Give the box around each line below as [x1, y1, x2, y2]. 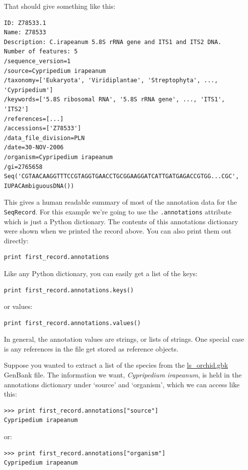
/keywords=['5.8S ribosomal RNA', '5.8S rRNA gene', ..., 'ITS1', [4, 96, 225, 103]
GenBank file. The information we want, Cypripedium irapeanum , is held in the [4, 370, 242, 380]
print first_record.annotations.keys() [4, 286, 134, 294]
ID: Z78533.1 [4, 19, 46, 26]
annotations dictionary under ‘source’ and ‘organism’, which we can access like [4, 379, 240, 389]
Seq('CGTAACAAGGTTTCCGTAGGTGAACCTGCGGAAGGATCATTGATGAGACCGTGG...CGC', [4, 173, 239, 180]
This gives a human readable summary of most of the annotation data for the [4, 197, 237, 207]
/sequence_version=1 [4, 57, 71, 65]
